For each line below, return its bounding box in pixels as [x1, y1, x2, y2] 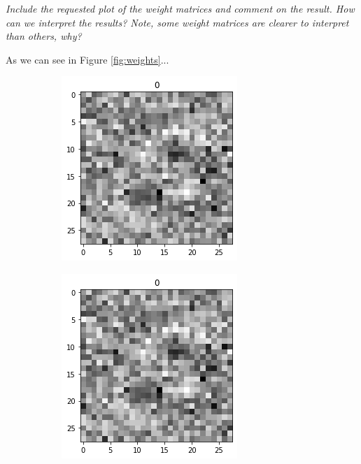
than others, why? [6, 29, 82, 43]
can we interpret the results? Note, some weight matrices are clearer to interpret [6, 15, 349, 29]
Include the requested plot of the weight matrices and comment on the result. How [6, 1, 355, 15]
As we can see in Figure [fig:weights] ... [6, 52, 169, 66]
